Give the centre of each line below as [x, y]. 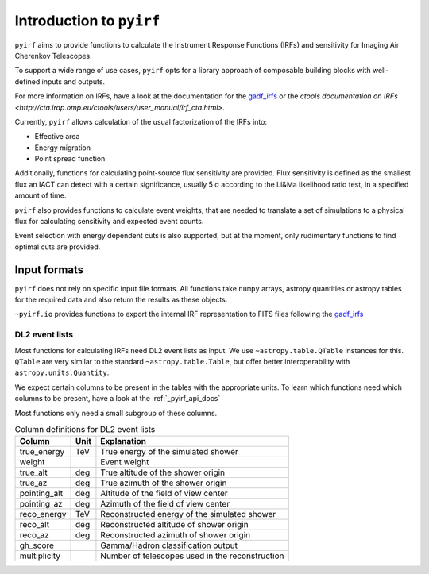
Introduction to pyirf [87, 21]
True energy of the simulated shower [169, 452]
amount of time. [41, 195]
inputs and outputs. [73, 81]
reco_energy [43, 514]
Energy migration [63, 148]
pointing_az [41, 504]
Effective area [57, 137]
